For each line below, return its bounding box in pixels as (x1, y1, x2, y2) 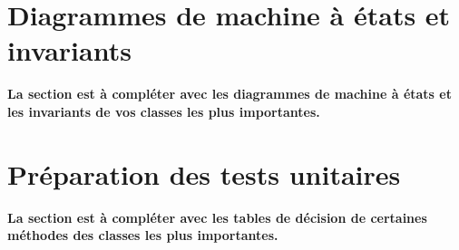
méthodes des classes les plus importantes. (7, 226, 278, 245)
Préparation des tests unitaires (7, 155, 401, 192)
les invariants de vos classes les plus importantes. (7, 101, 320, 120)
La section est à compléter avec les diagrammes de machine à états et (7, 84, 452, 103)
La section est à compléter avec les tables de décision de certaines (7, 207, 427, 226)
